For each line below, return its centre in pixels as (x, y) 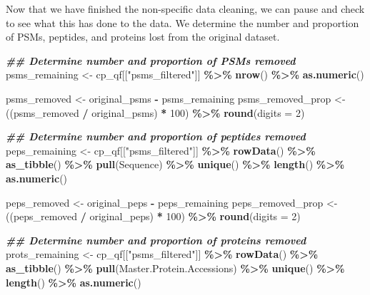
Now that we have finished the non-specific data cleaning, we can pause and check (185, 9)
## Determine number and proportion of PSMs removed (151, 60)
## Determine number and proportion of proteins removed (156, 240)
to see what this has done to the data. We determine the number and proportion (182, 22)
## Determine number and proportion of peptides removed (156, 136)
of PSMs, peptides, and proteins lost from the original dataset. (143, 37)
